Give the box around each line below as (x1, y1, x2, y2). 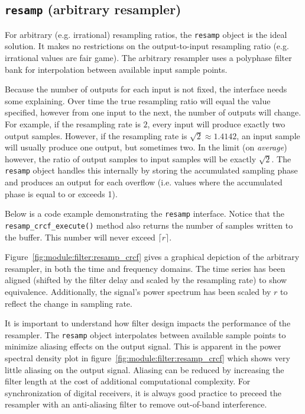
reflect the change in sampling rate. (5, 297, 132, 309)
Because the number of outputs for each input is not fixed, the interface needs (5, 83, 287, 95)
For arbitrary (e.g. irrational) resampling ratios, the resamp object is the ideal (5, 28, 287, 40)
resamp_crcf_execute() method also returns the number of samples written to (5, 219, 293, 231)
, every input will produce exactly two (147, 118, 285, 130)
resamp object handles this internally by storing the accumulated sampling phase (5, 164, 298, 176)
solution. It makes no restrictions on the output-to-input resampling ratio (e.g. (5, 40, 289, 52)
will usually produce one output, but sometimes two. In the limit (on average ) (5, 141, 287, 153)
